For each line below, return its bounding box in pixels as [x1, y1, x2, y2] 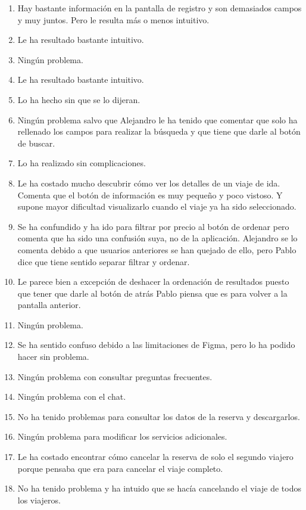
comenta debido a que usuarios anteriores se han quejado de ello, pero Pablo [17, 243, 296, 256]
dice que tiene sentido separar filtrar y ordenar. [17, 255, 190, 268]
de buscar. [17, 136, 55, 149]
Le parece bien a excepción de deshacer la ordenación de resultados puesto [17, 275, 289, 288]
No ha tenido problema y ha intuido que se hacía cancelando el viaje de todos [17, 482, 301, 495]
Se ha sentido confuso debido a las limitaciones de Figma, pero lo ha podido [17, 338, 295, 351]
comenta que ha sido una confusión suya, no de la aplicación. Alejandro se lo [17, 232, 298, 244]
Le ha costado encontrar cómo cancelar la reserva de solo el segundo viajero [17, 450, 293, 463]
